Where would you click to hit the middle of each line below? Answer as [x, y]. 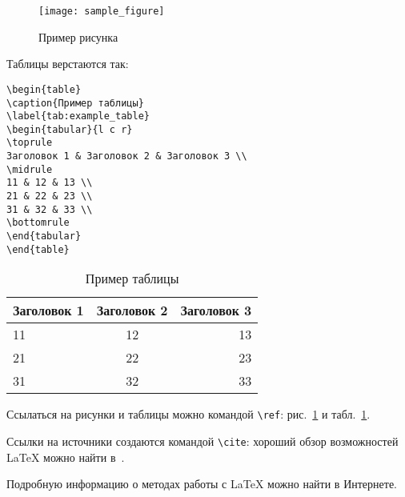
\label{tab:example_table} [78, 116]
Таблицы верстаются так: [68, 64]
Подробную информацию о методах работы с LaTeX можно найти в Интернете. [202, 484]
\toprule [30, 143]
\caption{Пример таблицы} [75, 103]
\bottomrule [38, 223]
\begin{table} [44, 89]
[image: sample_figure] [102, 11]
